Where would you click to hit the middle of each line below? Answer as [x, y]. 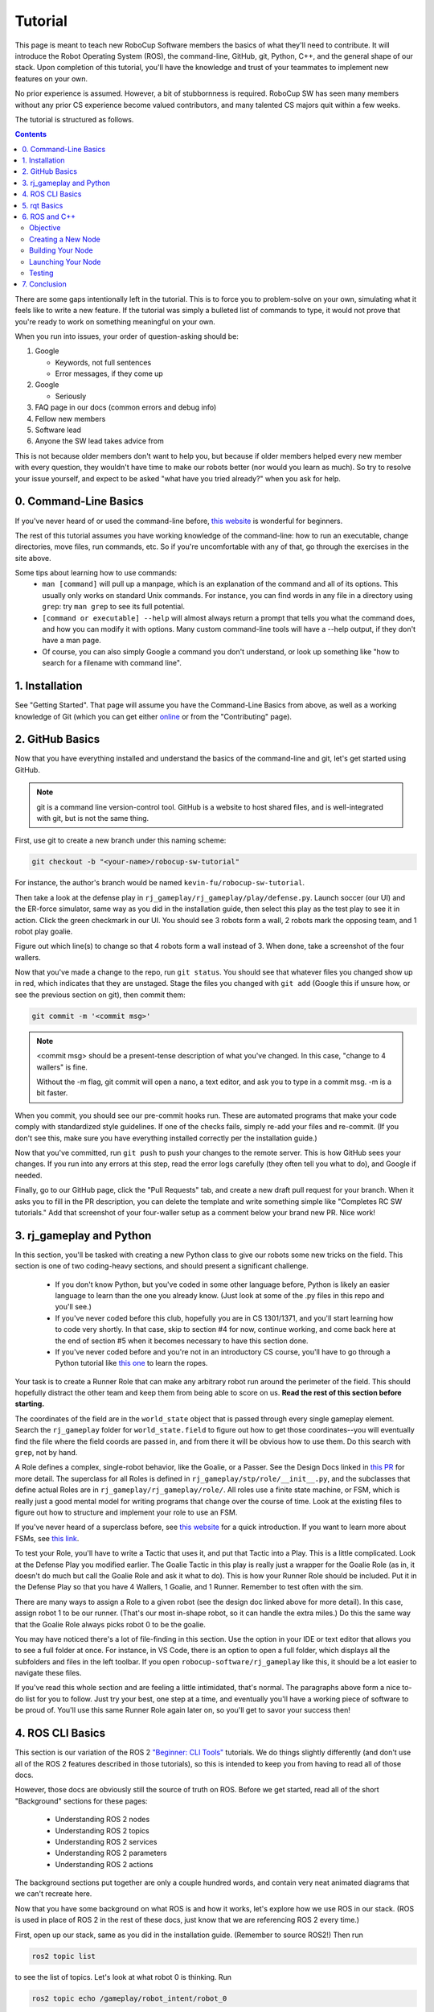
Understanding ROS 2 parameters [111, 1853]
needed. [29, 1175]
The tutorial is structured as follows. [74, 119]
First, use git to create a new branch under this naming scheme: [121, 840]
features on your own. [51, 78]
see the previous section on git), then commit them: [100, 995]
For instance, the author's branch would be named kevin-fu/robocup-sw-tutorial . [160, 883]
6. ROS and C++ [49, 216]
